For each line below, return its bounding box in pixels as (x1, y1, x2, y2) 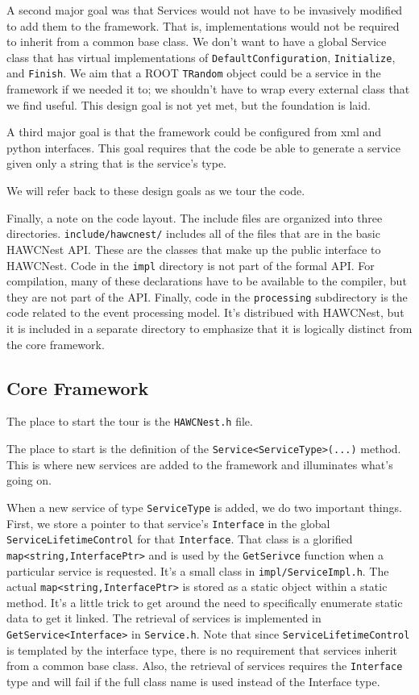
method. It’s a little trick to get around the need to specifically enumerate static (6, 593, 403, 610)
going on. (6, 472, 52, 489)
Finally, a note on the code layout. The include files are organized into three (6, 209, 383, 226)
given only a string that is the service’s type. (6, 155, 226, 172)
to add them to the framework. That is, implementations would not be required (6, 17, 400, 34)
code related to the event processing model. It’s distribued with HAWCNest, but (6, 304, 404, 321)
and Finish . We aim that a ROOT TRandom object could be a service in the (6, 65, 381, 81)
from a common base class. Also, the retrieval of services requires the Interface (6, 657, 403, 674)
